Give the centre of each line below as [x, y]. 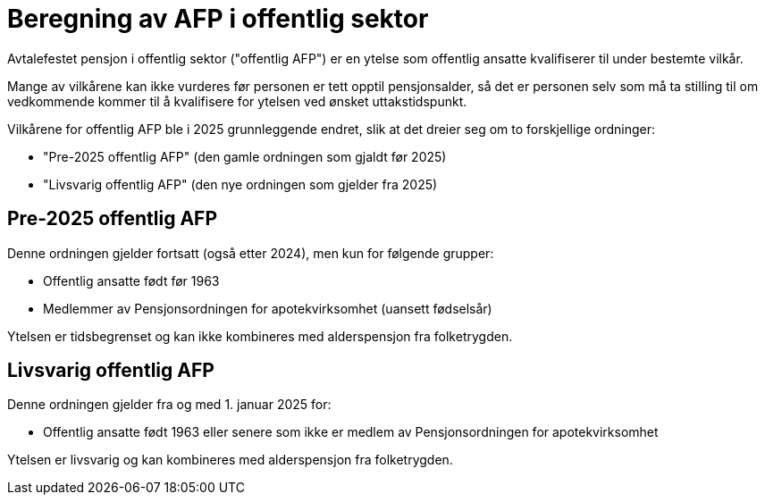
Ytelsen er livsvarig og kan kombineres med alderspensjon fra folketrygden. [230, 460]
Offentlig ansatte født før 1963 [131, 280]
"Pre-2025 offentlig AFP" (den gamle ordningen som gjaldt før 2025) [245, 156]
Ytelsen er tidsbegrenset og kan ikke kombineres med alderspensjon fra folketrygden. [260, 336]
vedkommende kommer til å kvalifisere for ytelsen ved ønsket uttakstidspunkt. [237, 101]
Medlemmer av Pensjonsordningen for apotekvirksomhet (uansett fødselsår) [268, 308]
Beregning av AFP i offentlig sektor [218, 19]
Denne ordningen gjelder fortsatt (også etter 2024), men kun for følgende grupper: [251, 253]
